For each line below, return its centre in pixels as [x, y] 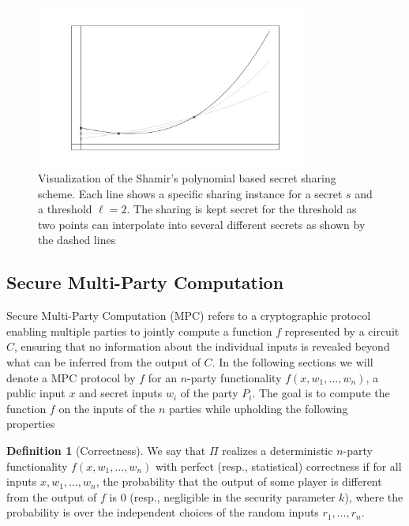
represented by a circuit [342, 331]
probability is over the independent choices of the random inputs [163, 512]
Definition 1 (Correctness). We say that [106, 451]
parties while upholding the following [258, 408]
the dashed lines [77, 240]
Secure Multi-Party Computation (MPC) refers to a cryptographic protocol [189, 316]
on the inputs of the [107, 408]
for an [163, 377]
